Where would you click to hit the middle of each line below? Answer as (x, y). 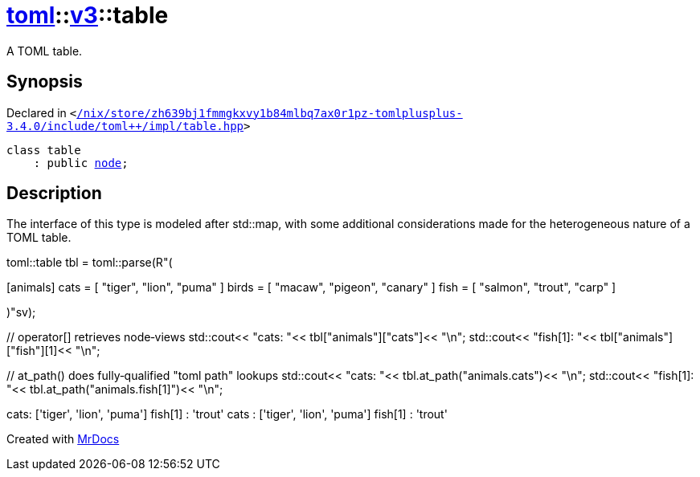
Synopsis (45, 82)
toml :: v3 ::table (88, 15)
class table (44, 150)
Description (54, 194)
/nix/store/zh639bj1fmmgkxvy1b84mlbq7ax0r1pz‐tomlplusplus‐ (270, 113)
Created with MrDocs (63, 439)
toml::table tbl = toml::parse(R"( (90, 263)
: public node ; (81, 163)
